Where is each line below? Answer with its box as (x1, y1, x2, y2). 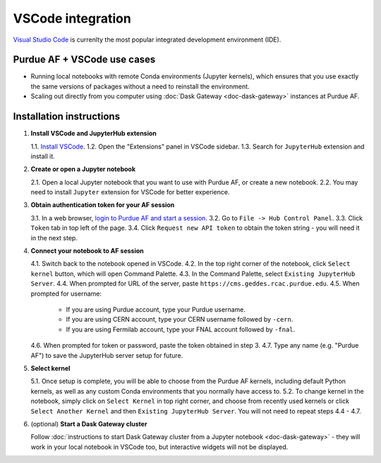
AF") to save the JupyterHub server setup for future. (30, 351, 183, 360)
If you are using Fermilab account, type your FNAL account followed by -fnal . (66, 325, 296, 334)
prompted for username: (30, 289, 102, 298)
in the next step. (30, 233, 78, 242)
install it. (30, 152, 56, 160)
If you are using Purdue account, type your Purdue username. (66, 305, 246, 314)
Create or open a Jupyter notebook (30, 165, 136, 173)
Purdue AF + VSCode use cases (13, 54, 156, 66)
